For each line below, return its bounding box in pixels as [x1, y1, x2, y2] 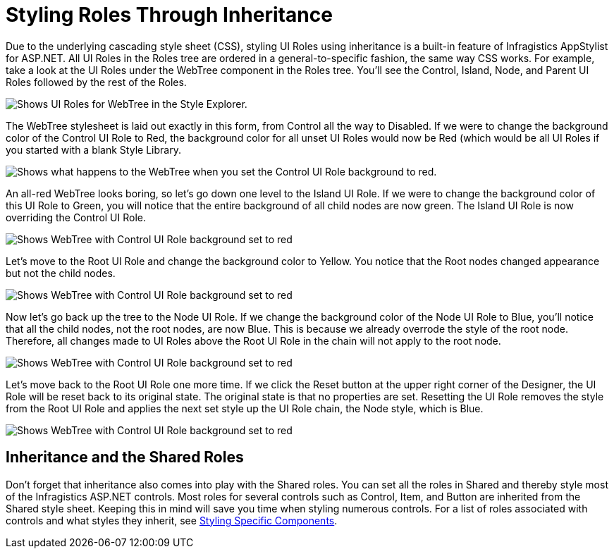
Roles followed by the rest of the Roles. [6, 75, 187, 88]
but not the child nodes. [6, 266, 116, 279]
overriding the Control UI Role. [6, 211, 147, 223]
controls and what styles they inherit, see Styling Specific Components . [6, 514, 338, 527]
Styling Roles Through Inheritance [6, 3, 333, 27]
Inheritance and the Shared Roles [6, 448, 244, 467]
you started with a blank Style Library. [6, 143, 181, 156]
